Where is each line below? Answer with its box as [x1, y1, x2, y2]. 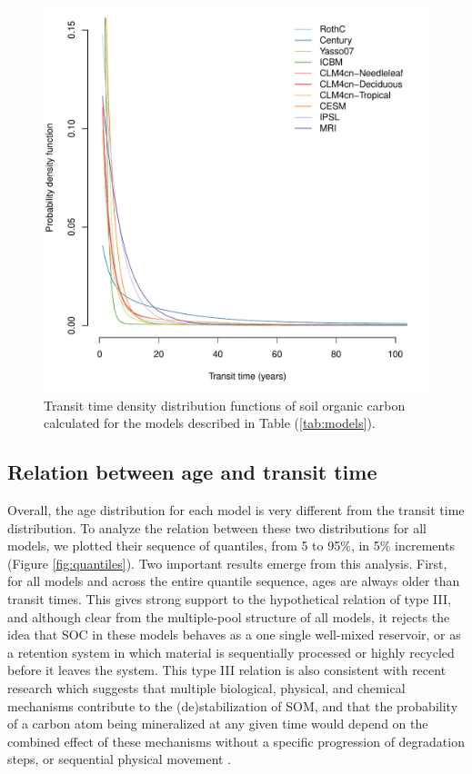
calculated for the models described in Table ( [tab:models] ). [44, 413, 376, 432]
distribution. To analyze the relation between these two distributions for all [7, 518, 427, 537]
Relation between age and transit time [7, 458, 377, 486]
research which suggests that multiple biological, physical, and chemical [7, 678, 406, 697]
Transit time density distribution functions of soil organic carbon [44, 395, 406, 414]
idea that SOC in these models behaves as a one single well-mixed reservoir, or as [7, 625, 461, 644]
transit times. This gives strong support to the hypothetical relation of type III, [7, 589, 451, 608]
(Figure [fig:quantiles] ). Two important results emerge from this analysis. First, [7, 553, 447, 572]
